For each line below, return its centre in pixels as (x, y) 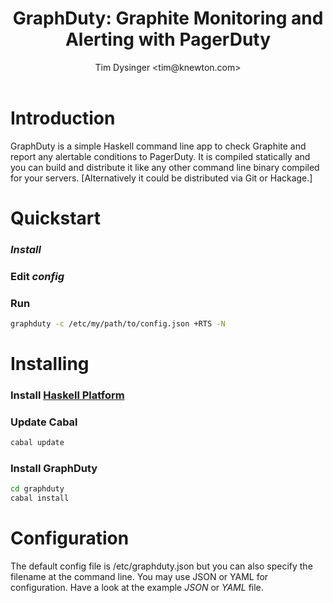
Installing (50, 364)
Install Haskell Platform (67, 395)
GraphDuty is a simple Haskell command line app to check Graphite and (158, 146)
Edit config (37, 276)
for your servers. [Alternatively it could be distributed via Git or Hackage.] (161, 178)
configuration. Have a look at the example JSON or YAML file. (137, 588)
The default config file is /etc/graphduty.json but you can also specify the (161, 566)
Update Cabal (44, 422)
